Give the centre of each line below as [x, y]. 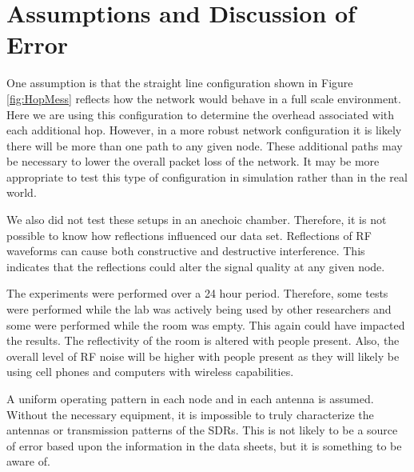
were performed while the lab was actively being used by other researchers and [199, 309]
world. [22, 192]
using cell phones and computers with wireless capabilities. [150, 372]
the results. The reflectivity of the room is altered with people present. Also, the [203, 340]
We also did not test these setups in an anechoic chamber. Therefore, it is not [197, 220]
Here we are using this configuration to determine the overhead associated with [201, 114]
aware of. [28, 461]
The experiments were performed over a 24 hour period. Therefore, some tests [197, 293]
